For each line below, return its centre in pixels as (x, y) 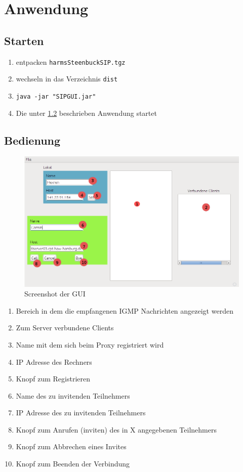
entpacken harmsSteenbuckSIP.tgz (71, 61)
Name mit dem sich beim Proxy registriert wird (90, 344)
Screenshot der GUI (55, 294)
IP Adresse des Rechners (54, 361)
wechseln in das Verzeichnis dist (67, 79)
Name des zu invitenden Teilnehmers (73, 395)
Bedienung (32, 140)
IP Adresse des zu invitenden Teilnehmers (81, 413)
